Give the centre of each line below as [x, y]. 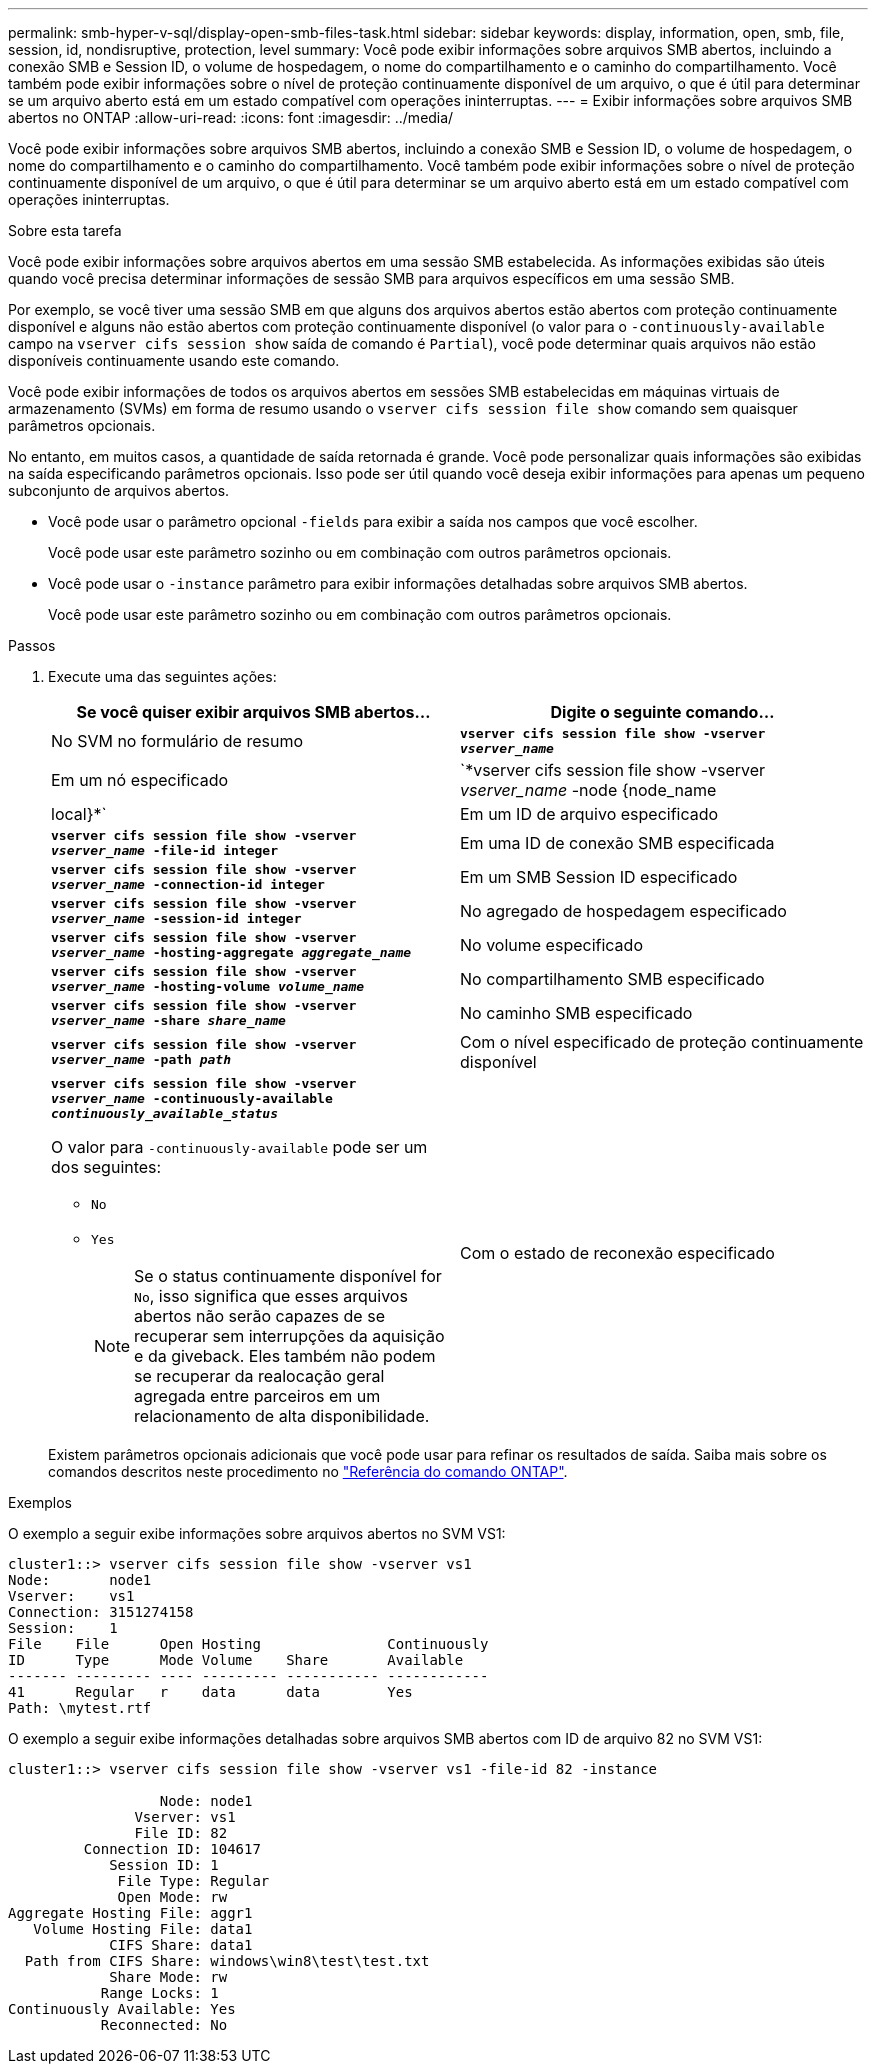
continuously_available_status [164, 1113]
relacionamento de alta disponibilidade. [282, 1416]
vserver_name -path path [141, 1059]
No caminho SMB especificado [576, 1013]
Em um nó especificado [140, 780]
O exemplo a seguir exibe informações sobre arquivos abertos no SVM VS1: [257, 1533]
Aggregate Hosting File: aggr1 [130, 1913]
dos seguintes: [106, 1167]
